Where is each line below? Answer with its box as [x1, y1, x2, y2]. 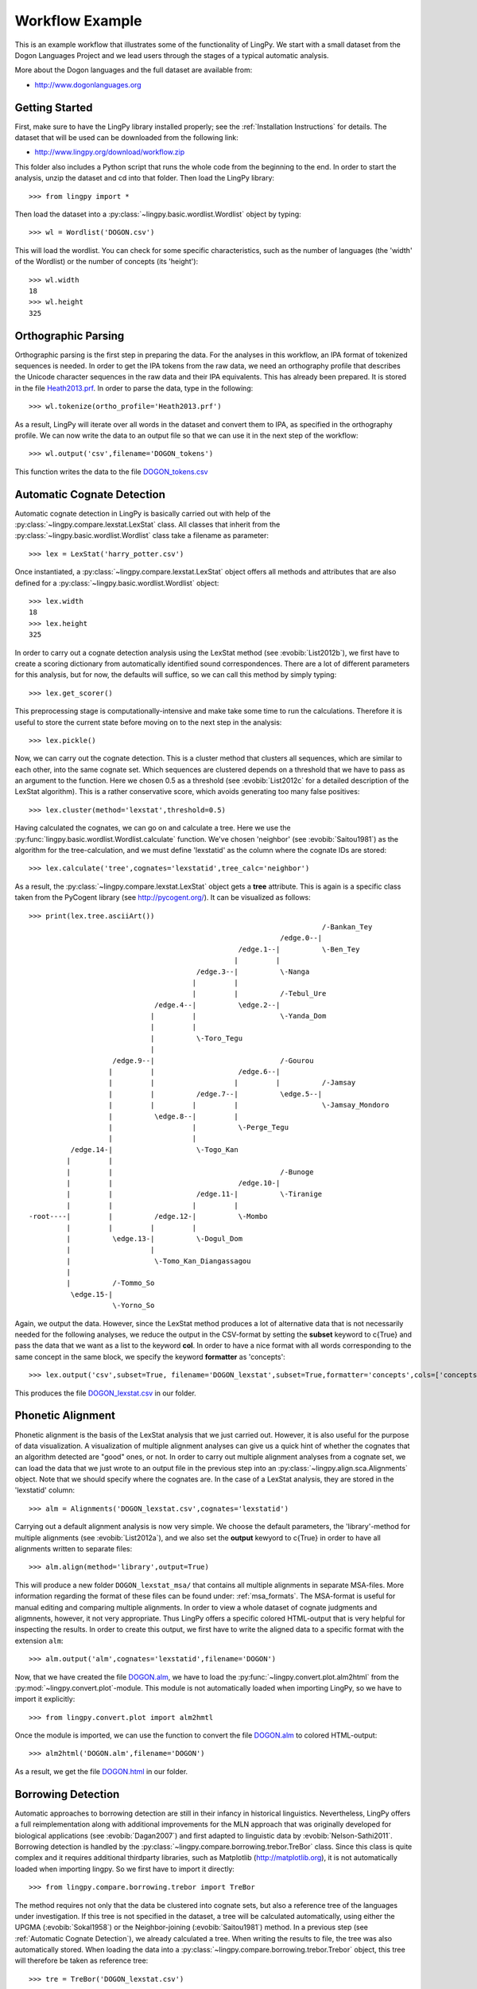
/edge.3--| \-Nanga [196, 967, 310, 976]
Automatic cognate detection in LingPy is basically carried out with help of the [14, 508, 271, 518]
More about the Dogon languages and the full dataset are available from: [14, 65, 253, 75]
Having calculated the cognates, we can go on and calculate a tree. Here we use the [14, 823, 291, 833]
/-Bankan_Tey [322, 922, 373, 931]
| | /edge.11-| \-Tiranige [66, 1189, 323, 1199]
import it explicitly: [14, 1695, 76, 1704]
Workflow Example [14, 12, 142, 29]
